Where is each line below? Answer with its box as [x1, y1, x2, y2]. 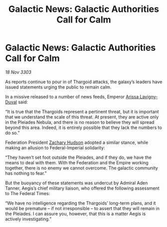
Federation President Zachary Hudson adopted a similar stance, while [5, 139, 149, 145]
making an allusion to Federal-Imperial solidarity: [5, 144, 106, 150]
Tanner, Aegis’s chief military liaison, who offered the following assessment [5, 185, 160, 191]
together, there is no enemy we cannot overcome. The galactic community [5, 165, 158, 171]
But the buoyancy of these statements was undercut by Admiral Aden [5, 180, 148, 186]
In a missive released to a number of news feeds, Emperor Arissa [5, 94, 139, 100]
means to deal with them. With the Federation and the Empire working [5, 159, 149, 165]
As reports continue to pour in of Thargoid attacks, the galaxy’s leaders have [5, 79, 163, 85]
